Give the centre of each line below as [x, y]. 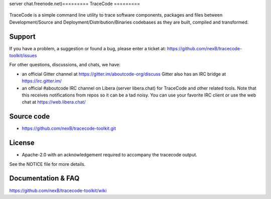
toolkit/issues [23, 56]
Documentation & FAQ [44, 178]
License [22, 143]
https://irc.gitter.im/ [42, 81]
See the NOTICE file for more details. [47, 164]
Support [22, 36]
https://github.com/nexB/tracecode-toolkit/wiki [58, 190]
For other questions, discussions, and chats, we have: [65, 65]
